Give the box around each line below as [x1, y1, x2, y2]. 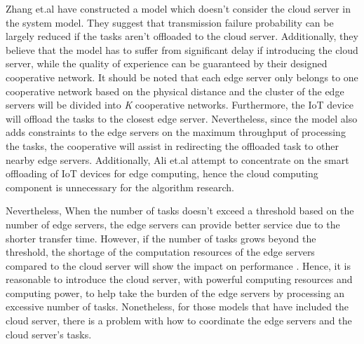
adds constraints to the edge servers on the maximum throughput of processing [6, 125, 346, 139]
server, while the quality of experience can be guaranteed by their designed [6, 56, 328, 71]
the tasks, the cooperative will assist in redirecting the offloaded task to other [6, 138, 339, 153]
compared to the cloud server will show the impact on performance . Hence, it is [6, 258, 351, 273]
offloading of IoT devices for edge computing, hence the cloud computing [6, 166, 318, 181]
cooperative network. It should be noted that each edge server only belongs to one [6, 69, 358, 84]
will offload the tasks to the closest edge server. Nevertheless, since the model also [6, 111, 358, 125]
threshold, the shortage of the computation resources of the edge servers [6, 245, 315, 259]
